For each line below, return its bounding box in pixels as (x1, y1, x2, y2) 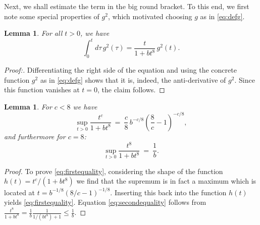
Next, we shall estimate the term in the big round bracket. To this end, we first (4, 1, 249, 11)
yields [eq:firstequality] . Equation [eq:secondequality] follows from (4, 197, 206, 207)
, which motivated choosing (108, 11, 192, 21)
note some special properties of (4, 11, 99, 21)
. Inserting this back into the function (110, 187, 227, 197)
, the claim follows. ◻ (97, 84, 165, 95)
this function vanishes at (4, 84, 80, 95)
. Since (234, 74, 255, 85)
